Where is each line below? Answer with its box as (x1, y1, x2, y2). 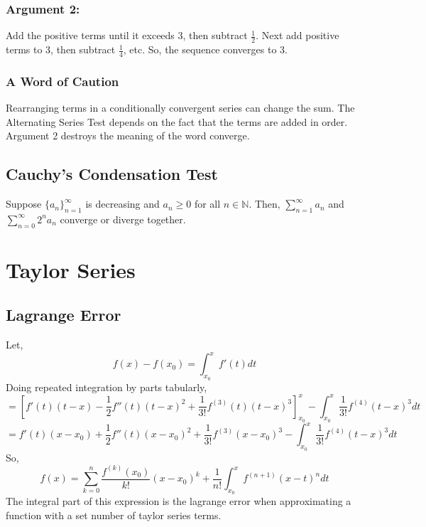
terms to (6, 42, 43, 57)
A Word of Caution (6, 72, 119, 90)
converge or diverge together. (60, 211, 186, 226)
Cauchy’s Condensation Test (6, 163, 218, 185)
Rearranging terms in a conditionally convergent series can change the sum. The (6, 100, 355, 115)
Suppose (6, 196, 42, 211)
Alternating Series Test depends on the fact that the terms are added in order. (6, 114, 348, 129)
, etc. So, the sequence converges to (123, 42, 277, 57)
